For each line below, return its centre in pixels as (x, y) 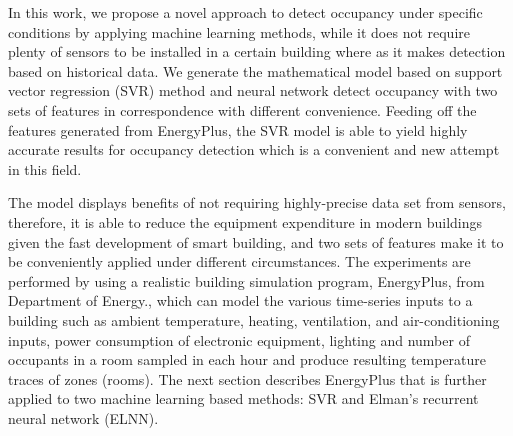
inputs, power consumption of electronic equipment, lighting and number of (239, 339)
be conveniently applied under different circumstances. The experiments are (239, 261)
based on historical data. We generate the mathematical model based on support (255, 70)
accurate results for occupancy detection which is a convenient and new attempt (254, 149)
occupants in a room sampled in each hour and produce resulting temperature (247, 359)
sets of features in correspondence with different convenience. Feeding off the (242, 109)
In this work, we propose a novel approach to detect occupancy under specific (245, 12)
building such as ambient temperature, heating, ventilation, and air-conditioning (254, 319)
